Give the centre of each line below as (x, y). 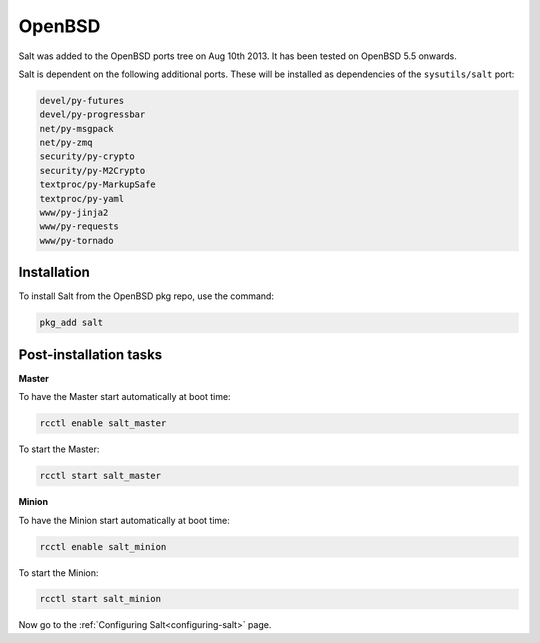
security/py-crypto (87, 156)
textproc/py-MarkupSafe (98, 184)
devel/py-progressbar (92, 114)
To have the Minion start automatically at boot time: (124, 520)
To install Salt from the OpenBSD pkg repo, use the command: (146, 296)
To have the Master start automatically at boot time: (124, 397)
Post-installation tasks (90, 354)
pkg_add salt (71, 323)
